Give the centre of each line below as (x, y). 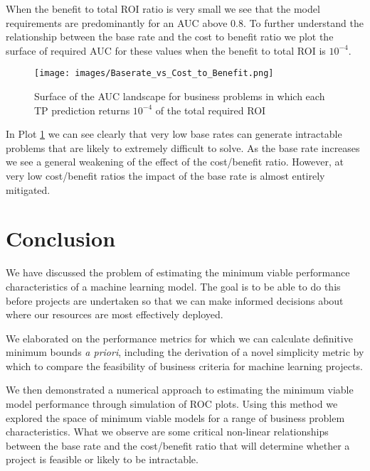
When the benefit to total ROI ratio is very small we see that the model (163, 9)
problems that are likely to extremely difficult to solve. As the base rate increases (183, 147)
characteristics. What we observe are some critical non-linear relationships (167, 432)
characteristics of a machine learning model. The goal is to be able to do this (173, 286)
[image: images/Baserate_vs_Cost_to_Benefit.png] (154, 74)
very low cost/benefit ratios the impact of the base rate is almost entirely (165, 175)
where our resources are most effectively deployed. (115, 314)
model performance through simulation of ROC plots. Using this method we (172, 404)
